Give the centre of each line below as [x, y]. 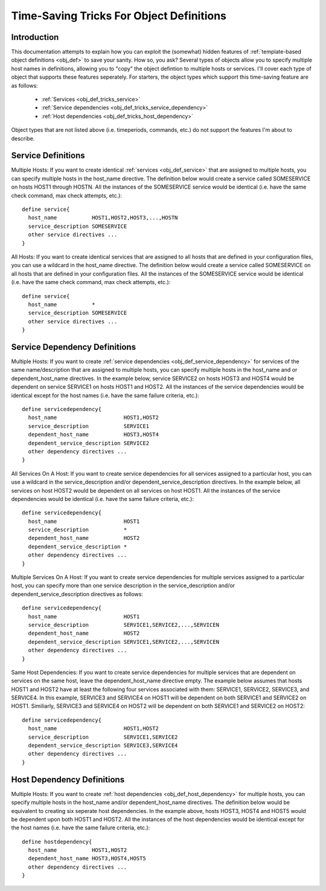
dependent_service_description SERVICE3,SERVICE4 [103, 746]
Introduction [35, 37]
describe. [23, 138]
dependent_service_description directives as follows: [77, 594]
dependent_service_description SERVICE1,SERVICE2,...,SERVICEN [124, 642]
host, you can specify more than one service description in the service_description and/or [123, 586]
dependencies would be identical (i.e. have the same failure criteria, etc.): [103, 499]
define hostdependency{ [57, 841]
